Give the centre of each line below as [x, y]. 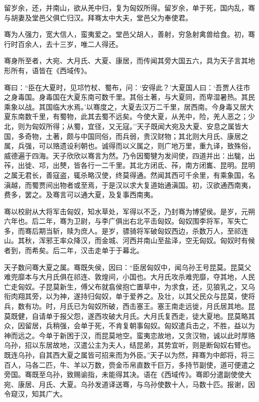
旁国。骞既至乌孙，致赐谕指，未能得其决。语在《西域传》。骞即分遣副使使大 [128, 374]
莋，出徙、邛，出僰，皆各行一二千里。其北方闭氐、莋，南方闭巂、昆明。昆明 [129, 165]
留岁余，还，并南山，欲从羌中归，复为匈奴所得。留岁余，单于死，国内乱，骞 [129, 7]
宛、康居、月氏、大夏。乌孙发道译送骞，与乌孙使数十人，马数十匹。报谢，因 [129, 384]
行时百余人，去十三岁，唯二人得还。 [63, 44]
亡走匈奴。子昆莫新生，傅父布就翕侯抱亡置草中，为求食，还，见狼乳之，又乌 [129, 286]
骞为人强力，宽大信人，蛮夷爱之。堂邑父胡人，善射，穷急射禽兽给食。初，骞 [129, 34]
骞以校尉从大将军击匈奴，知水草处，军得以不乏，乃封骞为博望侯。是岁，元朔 [129, 211]
